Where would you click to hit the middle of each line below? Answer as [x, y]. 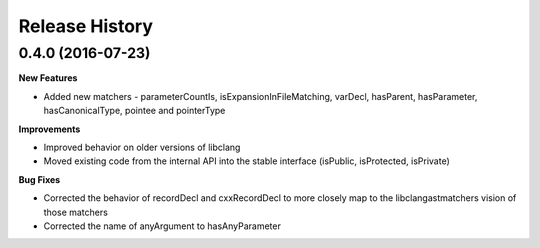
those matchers [76, 212]
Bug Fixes [39, 179]
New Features [48, 78]
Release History [86, 26]
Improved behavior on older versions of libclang [142, 147]
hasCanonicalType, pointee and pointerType [134, 111]
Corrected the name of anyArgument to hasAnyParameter [162, 226]
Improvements [49, 129]
